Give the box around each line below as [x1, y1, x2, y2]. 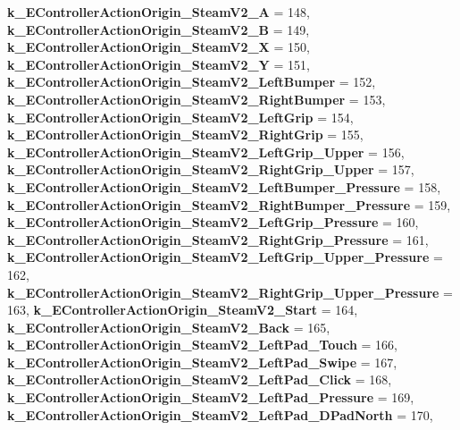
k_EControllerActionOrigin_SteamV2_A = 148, [7, 3, 310, 21]
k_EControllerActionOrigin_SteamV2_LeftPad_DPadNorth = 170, [7, 405, 433, 424]
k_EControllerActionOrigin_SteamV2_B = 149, [7, 20, 310, 38]
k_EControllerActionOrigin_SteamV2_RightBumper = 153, [7, 89, 386, 108]
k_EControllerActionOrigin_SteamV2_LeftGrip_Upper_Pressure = [7, 248, 443, 266]
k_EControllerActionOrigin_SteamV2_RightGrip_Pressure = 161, [7, 230, 429, 249]
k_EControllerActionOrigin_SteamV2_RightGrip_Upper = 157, [7, 160, 414, 179]
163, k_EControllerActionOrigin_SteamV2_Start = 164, [7, 300, 358, 319]
